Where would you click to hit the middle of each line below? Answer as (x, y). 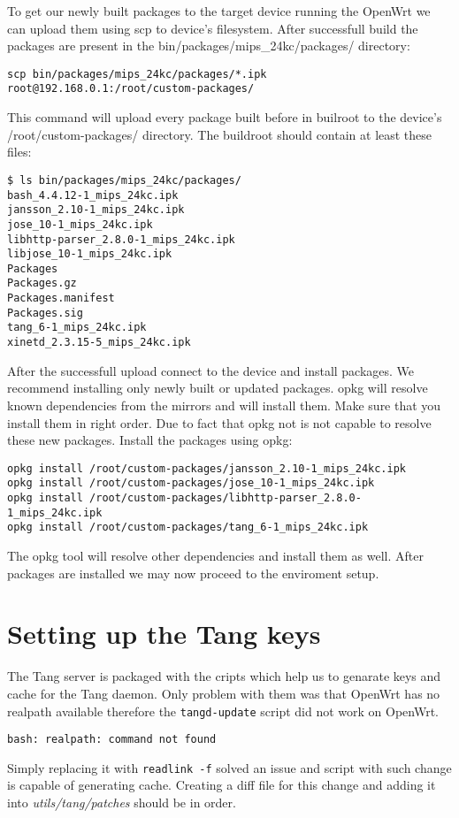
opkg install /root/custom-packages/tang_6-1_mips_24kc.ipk (188, 527)
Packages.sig (45, 313)
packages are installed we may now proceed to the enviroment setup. (193, 573)
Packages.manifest (61, 298)
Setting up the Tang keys (164, 634)
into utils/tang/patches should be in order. (122, 803)
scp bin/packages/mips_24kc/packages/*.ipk (137, 74)
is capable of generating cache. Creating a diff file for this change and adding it (222, 785)
